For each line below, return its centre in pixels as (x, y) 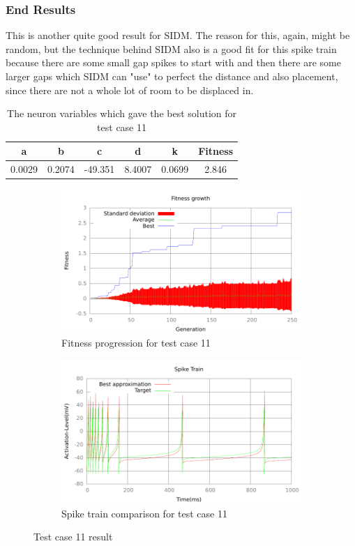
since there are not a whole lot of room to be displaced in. (130, 90)
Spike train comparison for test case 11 (144, 513)
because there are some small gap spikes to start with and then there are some (173, 62)
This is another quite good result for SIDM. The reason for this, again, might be (178, 35)
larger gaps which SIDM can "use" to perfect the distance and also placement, (172, 76)
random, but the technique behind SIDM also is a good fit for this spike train (171, 48)
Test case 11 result (73, 537)
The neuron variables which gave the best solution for (122, 113)
